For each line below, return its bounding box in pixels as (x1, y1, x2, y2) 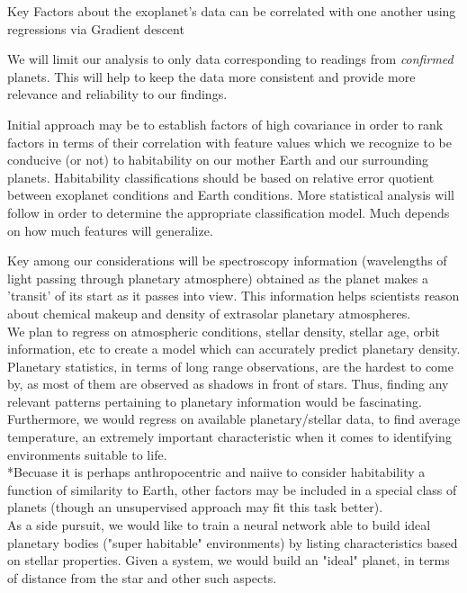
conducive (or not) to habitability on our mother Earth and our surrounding (7, 150, 429, 169)
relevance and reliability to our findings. (7, 85, 228, 103)
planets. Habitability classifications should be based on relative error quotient (7, 167, 435, 186)
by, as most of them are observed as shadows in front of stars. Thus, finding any (7, 374, 449, 393)
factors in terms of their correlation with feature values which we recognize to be (7, 132, 452, 151)
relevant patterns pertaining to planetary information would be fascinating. (7, 391, 422, 410)
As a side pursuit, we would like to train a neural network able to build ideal (7, 516, 431, 535)
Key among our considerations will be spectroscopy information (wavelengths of (7, 251, 447, 270)
